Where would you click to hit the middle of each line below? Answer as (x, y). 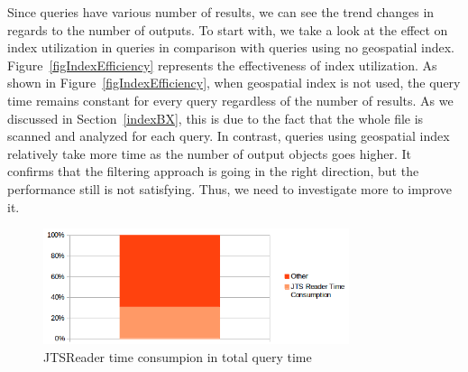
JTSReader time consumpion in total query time (178, 356)
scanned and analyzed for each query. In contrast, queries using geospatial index (229, 136)
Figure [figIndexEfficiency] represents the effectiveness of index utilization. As (222, 65)
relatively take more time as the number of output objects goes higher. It (209, 153)
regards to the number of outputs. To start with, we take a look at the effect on (228, 29)
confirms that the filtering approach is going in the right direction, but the (213, 171)
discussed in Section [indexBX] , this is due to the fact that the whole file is (216, 118)
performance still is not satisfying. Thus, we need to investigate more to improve (229, 188)
